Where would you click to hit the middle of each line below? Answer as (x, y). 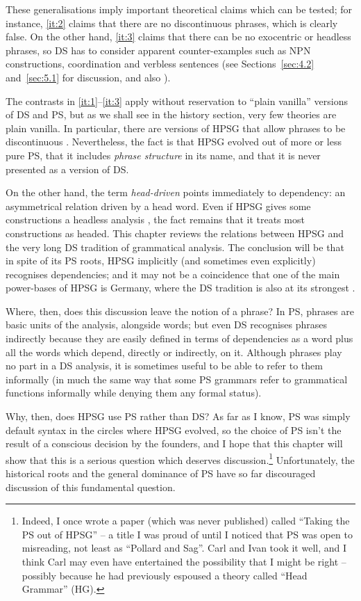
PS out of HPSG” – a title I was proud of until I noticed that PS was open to (187, 534)
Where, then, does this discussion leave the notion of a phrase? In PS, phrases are (180, 311)
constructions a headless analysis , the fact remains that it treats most (155, 219)
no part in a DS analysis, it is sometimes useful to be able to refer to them (164, 366)
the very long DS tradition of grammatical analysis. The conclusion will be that (175, 247)
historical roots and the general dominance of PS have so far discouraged (161, 473)
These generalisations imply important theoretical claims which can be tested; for (179, 9)
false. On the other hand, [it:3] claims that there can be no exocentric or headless (178, 37)
